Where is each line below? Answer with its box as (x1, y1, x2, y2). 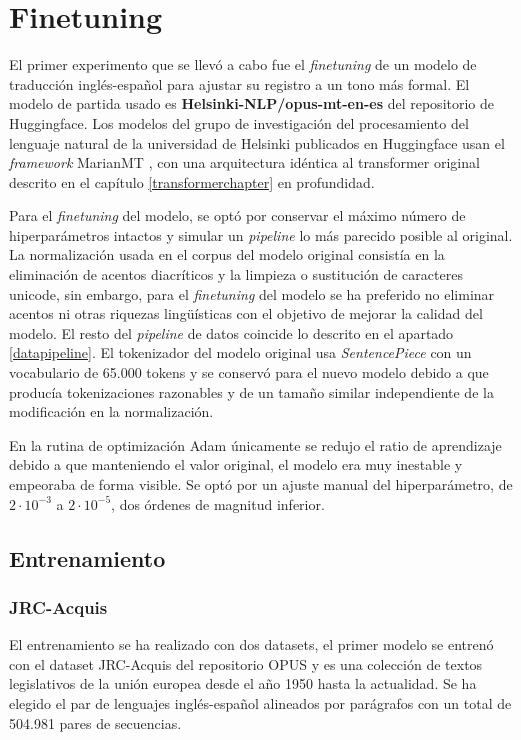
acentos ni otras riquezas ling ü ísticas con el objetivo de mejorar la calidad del (9, 303, 483, 324)
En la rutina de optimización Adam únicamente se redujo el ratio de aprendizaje (9, 434, 502, 455)
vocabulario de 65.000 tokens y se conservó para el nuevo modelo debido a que (9, 362, 489, 383)
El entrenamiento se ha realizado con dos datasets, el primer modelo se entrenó (9, 634, 494, 655)
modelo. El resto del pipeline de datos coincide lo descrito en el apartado (9, 322, 454, 343)
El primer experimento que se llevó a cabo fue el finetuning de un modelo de (9, 54, 477, 75)
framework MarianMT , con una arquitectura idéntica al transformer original (9, 152, 480, 173)
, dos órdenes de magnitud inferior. (111, 493, 325, 514)
